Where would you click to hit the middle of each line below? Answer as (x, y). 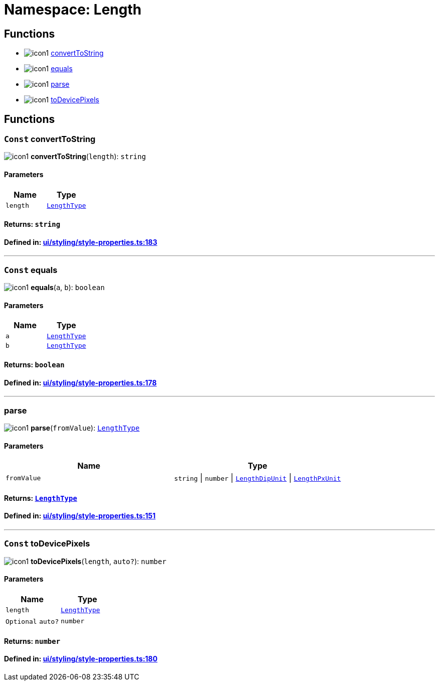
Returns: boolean (34, 365)
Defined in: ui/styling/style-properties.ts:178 (80, 382)
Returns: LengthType (41, 498)
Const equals (31, 270)
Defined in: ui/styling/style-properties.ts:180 (81, 659)
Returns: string (32, 224)
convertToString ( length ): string (88, 157)
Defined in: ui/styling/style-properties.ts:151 (80, 516)
